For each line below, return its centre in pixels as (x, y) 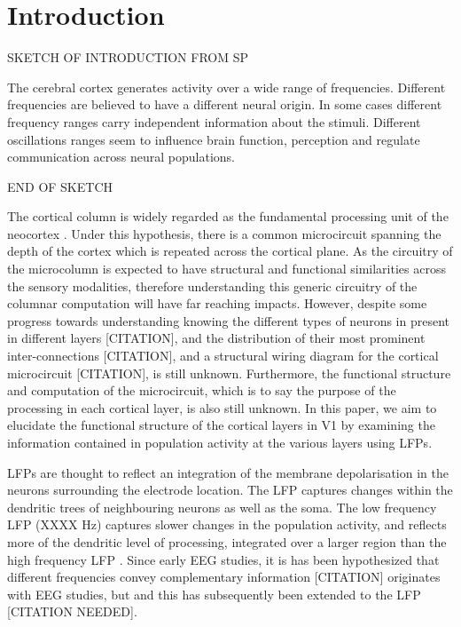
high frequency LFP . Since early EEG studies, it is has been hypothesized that (223, 559)
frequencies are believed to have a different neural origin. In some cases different (225, 104)
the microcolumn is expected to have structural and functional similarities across (227, 269)
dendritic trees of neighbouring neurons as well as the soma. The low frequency (222, 507)
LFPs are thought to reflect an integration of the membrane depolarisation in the (228, 472)
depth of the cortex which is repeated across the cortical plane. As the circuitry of (230, 251)
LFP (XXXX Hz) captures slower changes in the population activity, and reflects (227, 524)
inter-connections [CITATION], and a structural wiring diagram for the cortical (223, 356)
